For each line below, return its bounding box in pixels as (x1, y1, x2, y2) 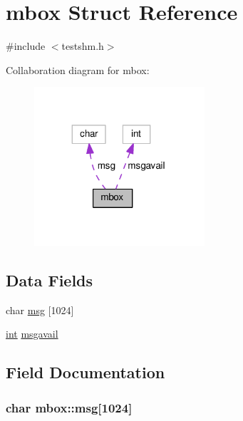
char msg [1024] (6, 302, 74, 317)
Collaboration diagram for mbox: (6, 62, 150, 77)
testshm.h (61, 38, 104, 53)
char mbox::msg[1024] (6, 398, 133, 416)
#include (6, 38, 46, 53)
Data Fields (6, 269, 93, 291)
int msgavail (6, 326, 58, 341)
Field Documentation (6, 361, 165, 383)
